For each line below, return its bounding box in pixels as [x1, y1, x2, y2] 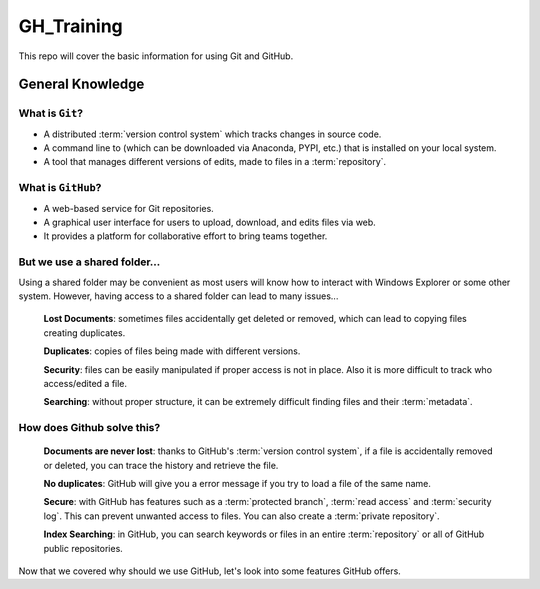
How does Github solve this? [18, 421, 161, 435]
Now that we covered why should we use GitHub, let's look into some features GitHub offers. [18, 565, 402, 577]
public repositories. [43, 542, 124, 554]
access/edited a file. [43, 377, 128, 389]
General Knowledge [18, 76, 145, 93]
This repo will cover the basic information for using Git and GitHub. [18, 50, 294, 62]
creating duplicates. [43, 326, 126, 339]
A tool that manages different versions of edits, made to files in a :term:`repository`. [43, 156, 387, 168]
